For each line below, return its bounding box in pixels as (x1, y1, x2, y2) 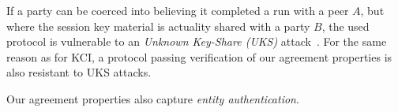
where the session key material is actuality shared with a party (6, 17, 310, 34)
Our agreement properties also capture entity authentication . (6, 90, 299, 106)
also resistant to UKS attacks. (6, 64, 152, 80)
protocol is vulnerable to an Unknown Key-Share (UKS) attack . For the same (6, 33, 387, 50)
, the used (321, 17, 370, 34)
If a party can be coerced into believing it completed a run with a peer (6, 2, 349, 18)
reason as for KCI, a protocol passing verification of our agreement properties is (6, 48, 392, 65)
